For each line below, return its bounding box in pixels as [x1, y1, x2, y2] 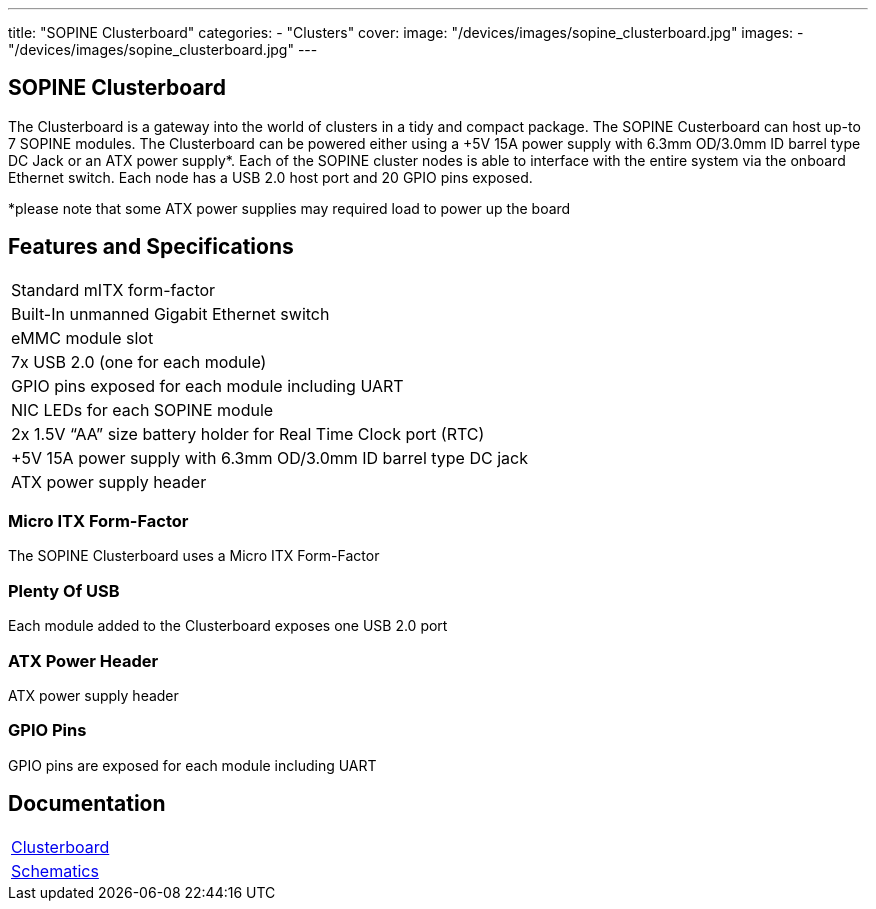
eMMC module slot [11, 327, 154, 348]
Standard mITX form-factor [11, 279, 216, 300]
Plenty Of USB [8, 580, 120, 601]
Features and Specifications [8, 234, 294, 260]
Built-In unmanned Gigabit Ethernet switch [11, 303, 330, 324]
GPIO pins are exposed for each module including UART [8, 756, 377, 774]
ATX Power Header [8, 650, 159, 671]
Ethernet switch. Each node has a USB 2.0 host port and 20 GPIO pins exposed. [8, 168, 533, 186]
